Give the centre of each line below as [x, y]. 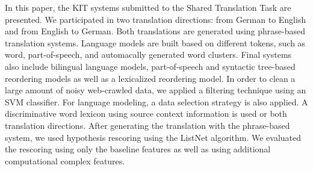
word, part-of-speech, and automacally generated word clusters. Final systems [148, 54]
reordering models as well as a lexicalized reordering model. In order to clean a [150, 78]
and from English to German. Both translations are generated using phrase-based [155, 31]
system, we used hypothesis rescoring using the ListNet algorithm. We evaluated [153, 137]
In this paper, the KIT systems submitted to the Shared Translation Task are [148, 7]
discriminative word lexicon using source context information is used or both [146, 113]
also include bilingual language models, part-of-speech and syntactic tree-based [150, 66]
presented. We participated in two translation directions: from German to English [156, 19]
